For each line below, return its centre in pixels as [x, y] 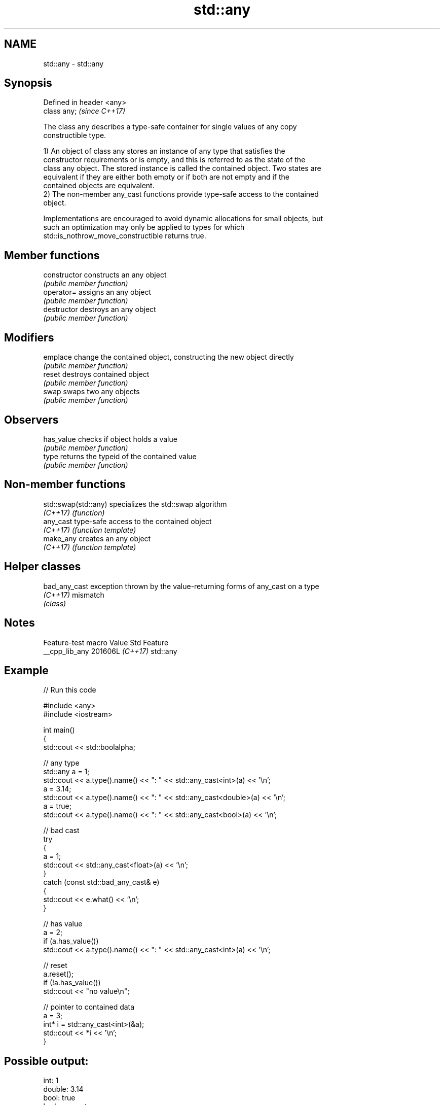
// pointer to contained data [89, 1007]
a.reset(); [59, 974]
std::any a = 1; [66, 772]
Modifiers [29, 337]
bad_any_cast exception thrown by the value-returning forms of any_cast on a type [181, 586]
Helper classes [43, 567]
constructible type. [75, 135]
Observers [31, 420]
